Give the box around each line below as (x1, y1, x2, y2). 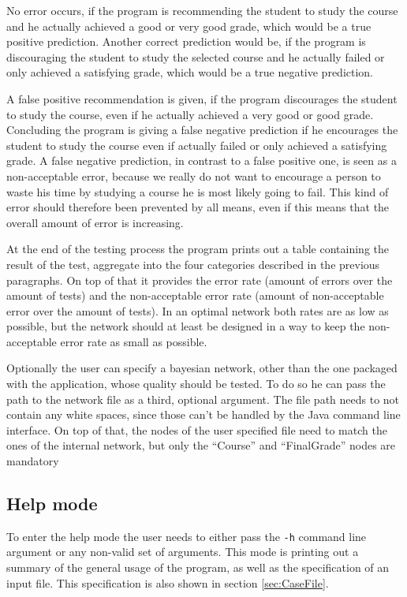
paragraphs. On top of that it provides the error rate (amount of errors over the (6, 271, 393, 288)
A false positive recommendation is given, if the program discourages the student (6, 90, 398, 106)
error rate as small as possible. (60, 333, 207, 349)
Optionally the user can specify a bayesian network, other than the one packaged (6, 360, 398, 376)
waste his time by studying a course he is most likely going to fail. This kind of (6, 183, 389, 200)
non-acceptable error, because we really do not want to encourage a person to (6, 167, 381, 184)
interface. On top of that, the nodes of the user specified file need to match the (6, 421, 387, 438)
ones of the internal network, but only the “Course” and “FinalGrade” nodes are (6, 437, 396, 453)
